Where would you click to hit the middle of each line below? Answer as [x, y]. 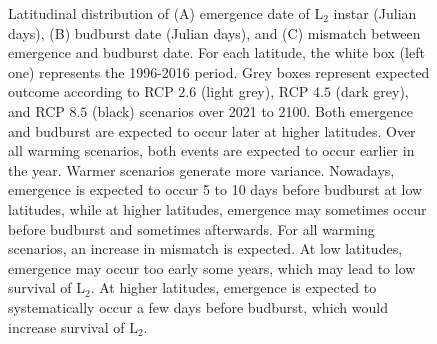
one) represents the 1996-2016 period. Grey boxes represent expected [219, 71]
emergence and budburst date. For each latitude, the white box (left [216, 52]
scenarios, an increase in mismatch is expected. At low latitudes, [205, 248]
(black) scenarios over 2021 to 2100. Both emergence [252, 110]
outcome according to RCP [91, 91]
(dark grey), [372, 91]
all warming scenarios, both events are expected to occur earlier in [211, 150]
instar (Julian [375, 13]
